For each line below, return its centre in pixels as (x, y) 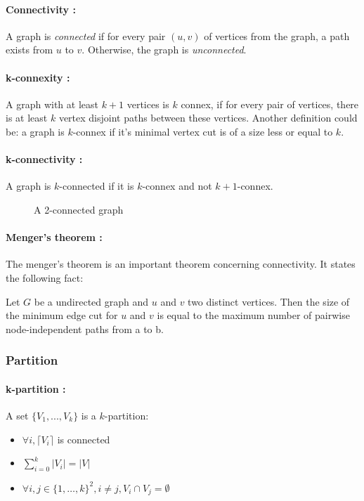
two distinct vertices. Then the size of (269, 301)
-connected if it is (97, 186)
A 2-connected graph (79, 209)
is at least (27, 118)
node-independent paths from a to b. (85, 328)
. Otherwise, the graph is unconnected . (164, 50)
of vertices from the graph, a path (277, 35)
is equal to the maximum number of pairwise (253, 315)
